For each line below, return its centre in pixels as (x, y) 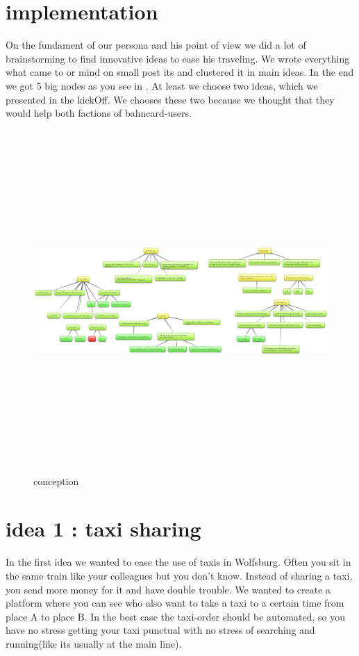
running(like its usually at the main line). (94, 643)
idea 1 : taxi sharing (103, 528)
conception (56, 481)
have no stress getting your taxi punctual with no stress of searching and (160, 630)
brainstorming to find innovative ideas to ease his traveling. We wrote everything (178, 58)
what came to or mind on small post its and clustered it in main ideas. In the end (180, 72)
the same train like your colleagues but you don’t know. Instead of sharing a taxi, (179, 575)
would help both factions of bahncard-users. (99, 113)
